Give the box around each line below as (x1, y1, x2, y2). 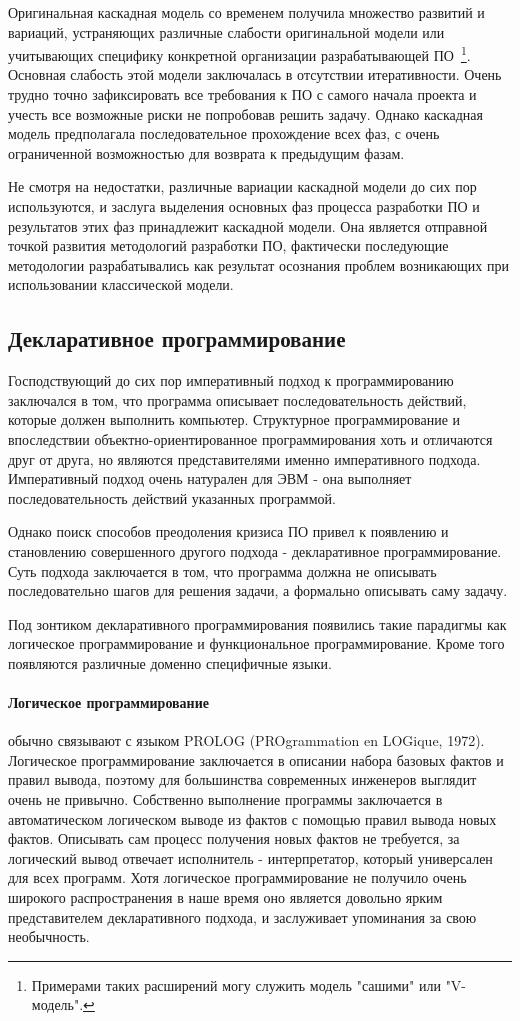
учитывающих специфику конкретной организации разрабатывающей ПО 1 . (8, 42, 471, 65)
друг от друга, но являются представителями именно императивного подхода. (8, 448, 481, 469)
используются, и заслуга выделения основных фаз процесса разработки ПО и (8, 196, 480, 216)
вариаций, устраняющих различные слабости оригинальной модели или (8, 21, 445, 42)
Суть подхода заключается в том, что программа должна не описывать (8, 560, 437, 581)
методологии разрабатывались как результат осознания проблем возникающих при (8, 254, 509, 275)
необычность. (8, 926, 90, 947)
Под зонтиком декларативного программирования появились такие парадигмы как (8, 613, 507, 634)
